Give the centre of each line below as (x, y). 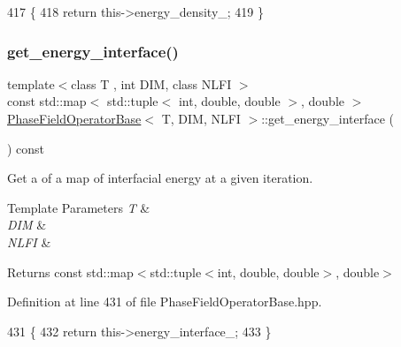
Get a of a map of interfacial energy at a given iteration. (160, 178)
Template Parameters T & (79, 207)
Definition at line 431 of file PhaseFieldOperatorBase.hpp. (165, 302)
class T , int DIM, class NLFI (151, 83)
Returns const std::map (70, 272)
